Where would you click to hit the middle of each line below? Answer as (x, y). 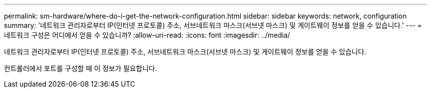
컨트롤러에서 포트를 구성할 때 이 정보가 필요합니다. (81, 68)
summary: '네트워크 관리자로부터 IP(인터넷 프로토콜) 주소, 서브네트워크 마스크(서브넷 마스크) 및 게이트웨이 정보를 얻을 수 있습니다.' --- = (213, 25)
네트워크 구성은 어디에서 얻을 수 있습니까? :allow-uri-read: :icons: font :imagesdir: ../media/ (147, 35)
